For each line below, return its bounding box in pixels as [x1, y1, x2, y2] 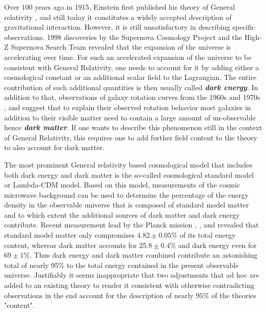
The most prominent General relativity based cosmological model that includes [4, 159, 252, 170]
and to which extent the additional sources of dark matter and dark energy [4, 209, 240, 220]
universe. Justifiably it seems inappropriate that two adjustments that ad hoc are [4, 269, 259, 280]
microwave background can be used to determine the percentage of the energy [4, 189, 249, 200]
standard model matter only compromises [4, 230, 135, 240]
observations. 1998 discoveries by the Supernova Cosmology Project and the [4, 31, 242, 42]
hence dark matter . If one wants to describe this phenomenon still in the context [4, 122, 262, 133]
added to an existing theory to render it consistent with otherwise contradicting [4, 280, 255, 290]
